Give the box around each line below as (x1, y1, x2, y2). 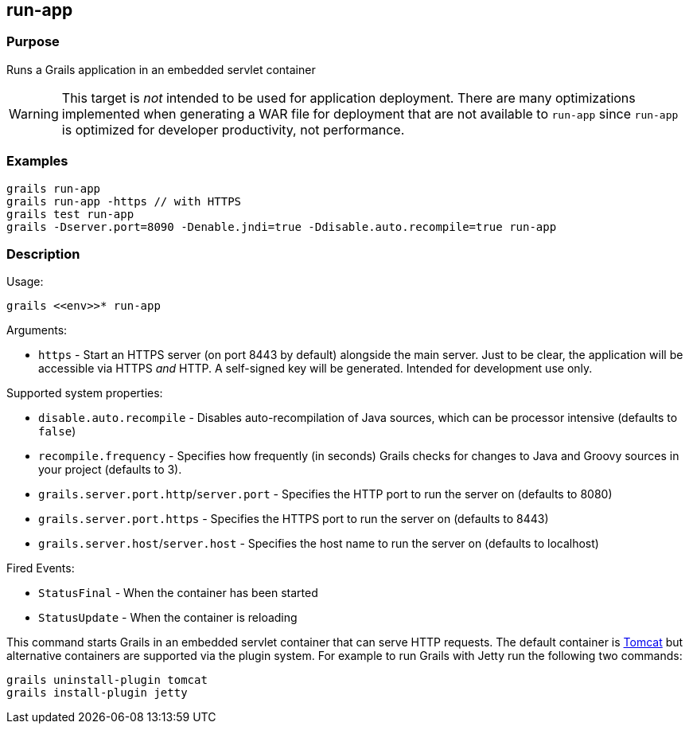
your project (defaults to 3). (38, 463, 182, 477)
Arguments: (6, 323, 68, 338)
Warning (9, 105, 59, 122)
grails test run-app (6, 207, 134, 221)
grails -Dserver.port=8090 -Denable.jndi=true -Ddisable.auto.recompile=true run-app (6, 220, 557, 233)
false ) (38, 424, 76, 439)
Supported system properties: (6, 386, 163, 400)
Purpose (6, 33, 60, 50)
